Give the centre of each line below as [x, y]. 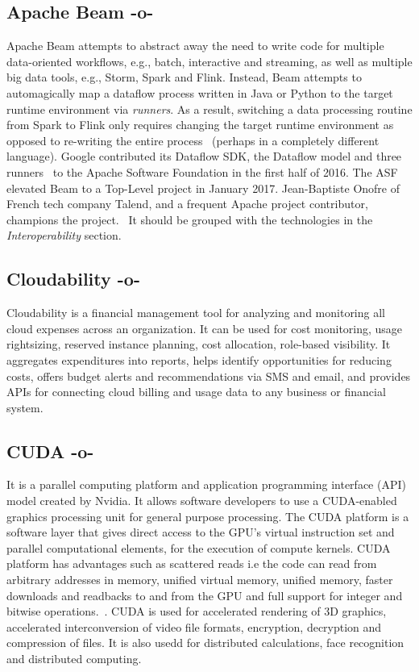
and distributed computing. [74, 659]
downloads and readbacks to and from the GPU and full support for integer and [205, 595]
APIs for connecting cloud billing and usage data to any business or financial [196, 392]
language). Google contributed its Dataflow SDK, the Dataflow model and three [204, 156]
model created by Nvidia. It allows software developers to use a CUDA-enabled [202, 501]
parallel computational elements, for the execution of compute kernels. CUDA [199, 547]
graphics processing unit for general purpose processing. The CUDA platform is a [208, 516]
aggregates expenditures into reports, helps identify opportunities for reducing [199, 359]
